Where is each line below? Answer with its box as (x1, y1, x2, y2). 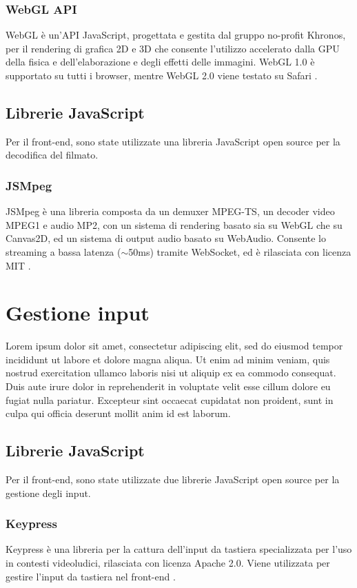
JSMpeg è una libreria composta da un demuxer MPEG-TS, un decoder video (6, 204, 335, 219)
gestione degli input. (6, 485, 91, 500)
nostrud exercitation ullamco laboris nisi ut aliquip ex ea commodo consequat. (6, 365, 336, 380)
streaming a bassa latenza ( (6, 244, 121, 258)
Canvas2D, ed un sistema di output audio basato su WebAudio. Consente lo (6, 231, 326, 245)
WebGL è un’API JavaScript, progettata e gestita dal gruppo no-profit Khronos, (6, 28, 346, 42)
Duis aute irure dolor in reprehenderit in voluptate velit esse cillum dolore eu (6, 379, 331, 394)
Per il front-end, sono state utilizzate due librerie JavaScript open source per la (6, 472, 340, 487)
